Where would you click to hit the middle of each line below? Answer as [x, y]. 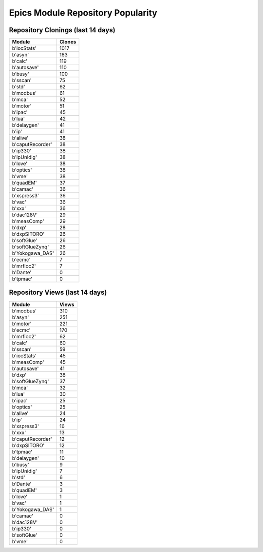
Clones [68, 42]
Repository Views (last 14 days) [58, 293]
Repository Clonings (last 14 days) [62, 30]
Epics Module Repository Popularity [83, 13]
